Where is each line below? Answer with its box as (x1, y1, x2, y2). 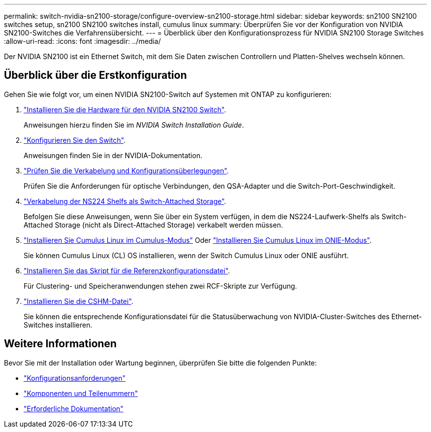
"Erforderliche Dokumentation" (24, 404, 123, 413)
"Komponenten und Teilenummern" (24, 389, 138, 398)
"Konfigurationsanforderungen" (24, 373, 126, 382)
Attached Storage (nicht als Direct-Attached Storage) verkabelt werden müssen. (24, 220, 283, 229)
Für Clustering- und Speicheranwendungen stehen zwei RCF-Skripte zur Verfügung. (24, 281, 297, 290)
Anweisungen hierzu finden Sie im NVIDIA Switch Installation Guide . (24, 120, 244, 129)
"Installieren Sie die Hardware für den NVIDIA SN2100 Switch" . (24, 105, 226, 114)
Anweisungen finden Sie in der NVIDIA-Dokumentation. (24, 151, 203, 160)
